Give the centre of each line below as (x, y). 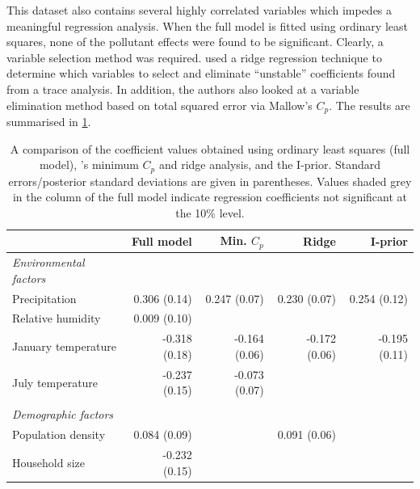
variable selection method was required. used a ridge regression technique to (194, 57)
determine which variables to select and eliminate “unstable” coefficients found (201, 73)
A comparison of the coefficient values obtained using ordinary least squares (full (210, 148)
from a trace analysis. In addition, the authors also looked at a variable (183, 89)
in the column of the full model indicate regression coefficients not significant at (210, 197)
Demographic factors (63, 414)
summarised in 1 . (49, 122)
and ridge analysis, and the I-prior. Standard (270, 164)
